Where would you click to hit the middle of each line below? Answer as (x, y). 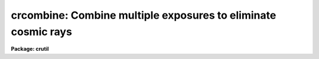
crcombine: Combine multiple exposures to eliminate (144, 15)
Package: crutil (30, 49)
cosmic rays (41, 32)
